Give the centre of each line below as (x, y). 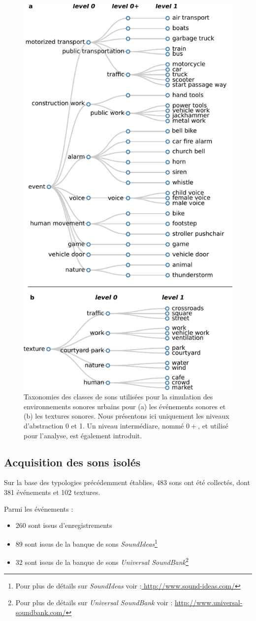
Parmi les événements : (39, 508)
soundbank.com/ (41, 612)
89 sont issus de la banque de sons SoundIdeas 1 (86, 543)
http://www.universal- (209, 602)
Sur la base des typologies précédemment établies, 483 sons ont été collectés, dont (127, 482)
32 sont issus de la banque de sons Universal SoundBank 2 (102, 561)
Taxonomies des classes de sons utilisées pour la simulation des (118, 397)
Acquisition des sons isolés (72, 462)
